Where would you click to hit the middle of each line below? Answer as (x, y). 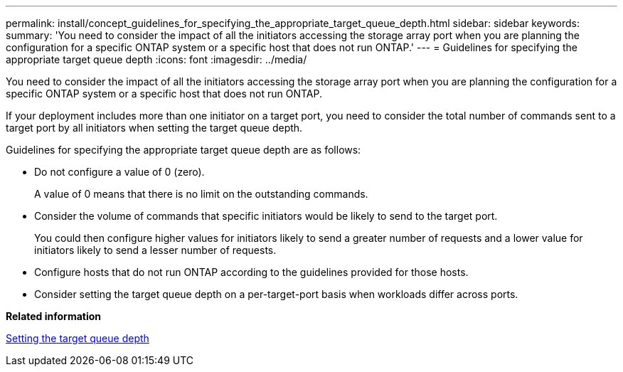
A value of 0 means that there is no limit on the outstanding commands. (201, 194)
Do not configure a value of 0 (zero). (119, 172)
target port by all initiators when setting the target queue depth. (154, 128)
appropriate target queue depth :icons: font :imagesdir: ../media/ (156, 59)
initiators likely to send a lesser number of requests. (155, 250)
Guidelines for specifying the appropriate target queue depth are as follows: (183, 150)
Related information (54, 316)
